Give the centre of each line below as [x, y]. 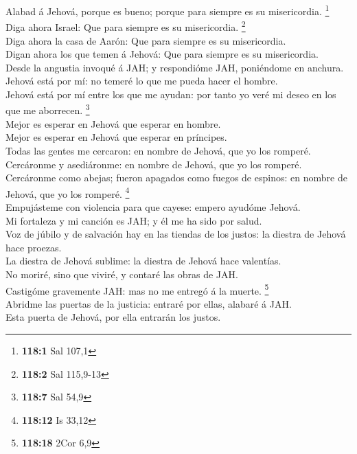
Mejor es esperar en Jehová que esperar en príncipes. [116, 137]
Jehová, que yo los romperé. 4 [68, 192]
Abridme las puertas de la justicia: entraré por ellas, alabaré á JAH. [149, 303]
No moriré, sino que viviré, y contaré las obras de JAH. [122, 274]
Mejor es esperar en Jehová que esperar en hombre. [113, 123]
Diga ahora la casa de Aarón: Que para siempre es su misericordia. [146, 40]
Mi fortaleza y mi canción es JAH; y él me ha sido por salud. [134, 220]
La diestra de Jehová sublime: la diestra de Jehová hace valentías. [143, 261]
